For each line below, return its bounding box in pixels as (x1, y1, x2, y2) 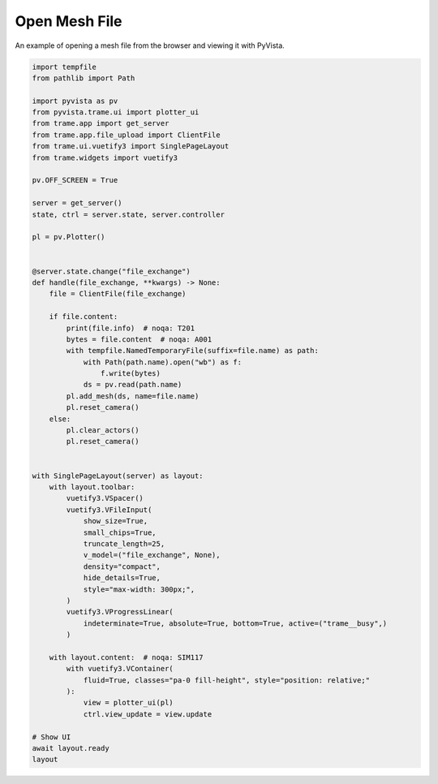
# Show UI (32, 732, 71, 742)
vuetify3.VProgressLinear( (66, 607, 174, 617)
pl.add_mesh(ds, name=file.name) (66, 391, 200, 401)
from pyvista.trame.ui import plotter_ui (32, 108, 200, 117)
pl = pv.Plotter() (32, 232, 105, 242)
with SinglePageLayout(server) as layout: (32, 471, 204, 480)
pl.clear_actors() (66, 426, 140, 435)
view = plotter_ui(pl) (83, 698, 174, 708)
